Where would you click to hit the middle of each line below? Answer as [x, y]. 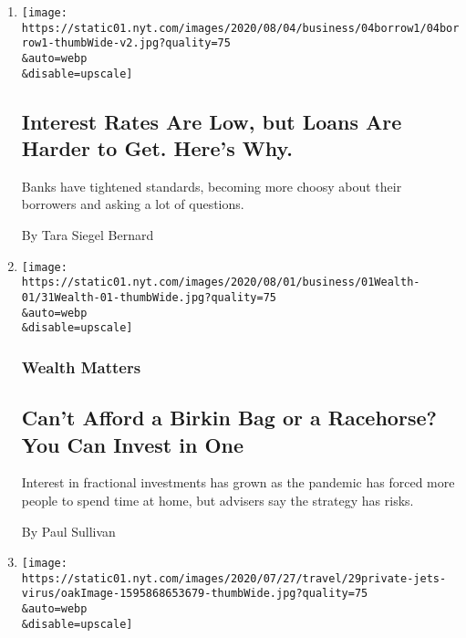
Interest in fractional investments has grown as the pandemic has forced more [238, 482]
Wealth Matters [81, 366]
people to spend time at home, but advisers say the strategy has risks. [217, 500]
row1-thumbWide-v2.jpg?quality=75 [126, 43]
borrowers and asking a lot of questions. [133, 204]
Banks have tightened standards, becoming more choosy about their [212, 186]
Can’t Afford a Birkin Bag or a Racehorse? [229, 418]
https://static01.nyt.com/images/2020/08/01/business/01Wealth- [221, 282]
